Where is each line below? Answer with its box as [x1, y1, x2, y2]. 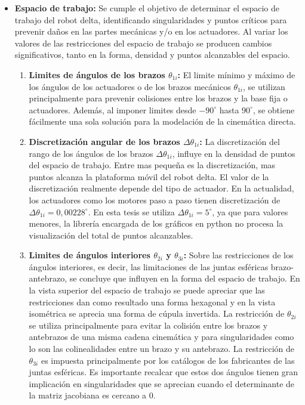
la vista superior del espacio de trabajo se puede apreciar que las [29, 284, 265, 296]
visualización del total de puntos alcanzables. [29, 228, 193, 241]
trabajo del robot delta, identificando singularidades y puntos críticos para [14, 13, 287, 26]
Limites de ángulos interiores [29, 249, 150, 261]
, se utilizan [243, 80, 285, 92]
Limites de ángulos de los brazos [29, 68, 165, 81]
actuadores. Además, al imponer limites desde [29, 103, 196, 116]
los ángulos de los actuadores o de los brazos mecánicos [29, 80, 231, 92]
